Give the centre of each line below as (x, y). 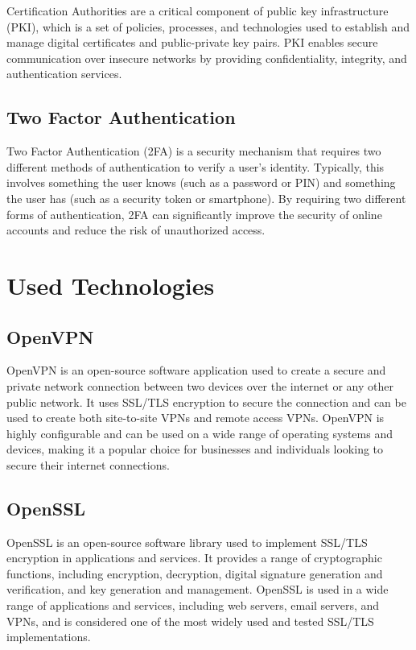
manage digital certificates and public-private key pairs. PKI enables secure (192, 42)
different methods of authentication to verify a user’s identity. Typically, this (196, 166)
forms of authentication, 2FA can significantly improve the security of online (194, 214)
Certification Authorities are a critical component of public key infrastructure (198, 10)
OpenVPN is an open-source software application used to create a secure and (196, 370)
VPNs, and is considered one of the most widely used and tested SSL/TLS (190, 621)
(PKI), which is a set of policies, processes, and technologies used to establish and (208, 26)
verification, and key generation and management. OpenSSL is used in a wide (198, 589)
